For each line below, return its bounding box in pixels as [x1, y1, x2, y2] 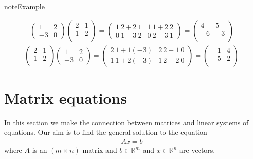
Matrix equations [4, 87, 127, 108]
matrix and [82, 145, 117, 155]
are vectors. [179, 145, 215, 155]
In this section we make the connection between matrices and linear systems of [4, 116, 249, 127]
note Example [4, 1, 45, 11]
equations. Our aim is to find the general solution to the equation [4, 127, 207, 137]
